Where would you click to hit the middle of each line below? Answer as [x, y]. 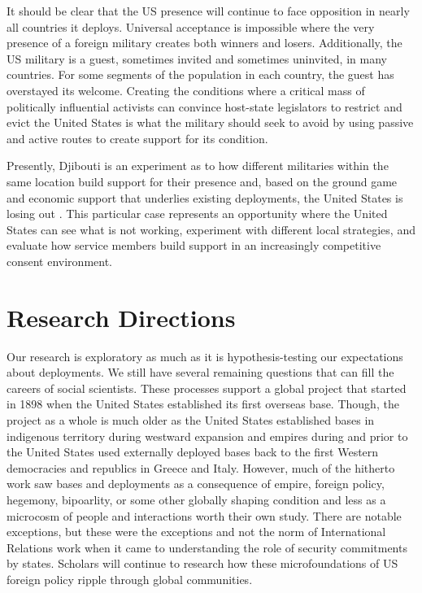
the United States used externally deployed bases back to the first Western [193, 452]
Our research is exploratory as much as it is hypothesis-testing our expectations [205, 356]
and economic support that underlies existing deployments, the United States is [205, 197]
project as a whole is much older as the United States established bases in [191, 420]
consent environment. [60, 261]
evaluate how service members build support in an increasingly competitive [194, 245]
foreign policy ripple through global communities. [130, 579]
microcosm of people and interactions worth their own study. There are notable [204, 515]
